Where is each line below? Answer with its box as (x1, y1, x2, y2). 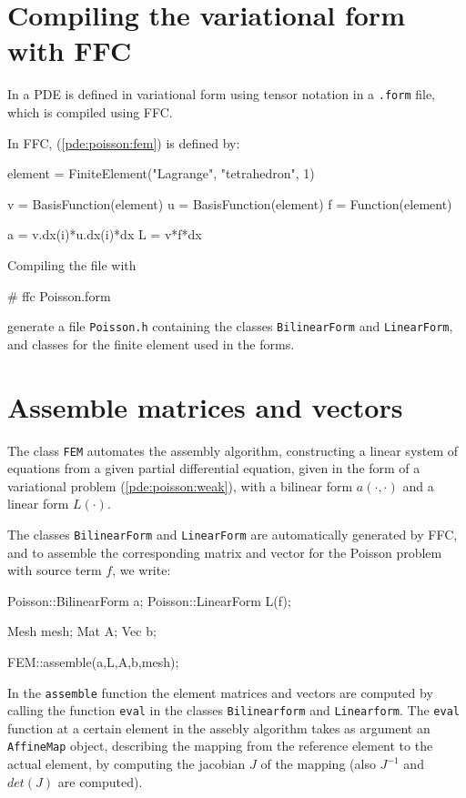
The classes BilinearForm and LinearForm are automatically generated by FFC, (7, 524, 458, 543)
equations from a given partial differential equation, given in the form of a (7, 459, 420, 478)
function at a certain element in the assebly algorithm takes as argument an (7, 718, 431, 737)
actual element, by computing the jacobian (7, 754, 246, 773)
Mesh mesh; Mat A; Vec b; (7, 621, 157, 641)
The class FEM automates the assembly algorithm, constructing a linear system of (7, 440, 459, 460)
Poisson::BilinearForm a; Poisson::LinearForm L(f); (7, 591, 291, 610)
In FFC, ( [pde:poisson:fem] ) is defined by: (7, 133, 240, 152)
